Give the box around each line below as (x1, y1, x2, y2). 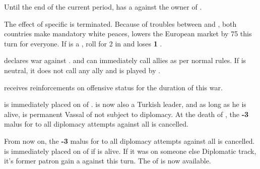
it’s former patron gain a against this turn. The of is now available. (4, 155, 211, 166)
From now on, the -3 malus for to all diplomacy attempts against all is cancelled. (4, 135, 255, 146)
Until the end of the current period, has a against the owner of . (4, 2, 202, 12)
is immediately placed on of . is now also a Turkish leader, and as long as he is (4, 99, 246, 109)
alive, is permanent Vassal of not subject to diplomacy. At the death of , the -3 (4, 108, 249, 119)
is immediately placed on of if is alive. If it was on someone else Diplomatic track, (4, 145, 256, 156)
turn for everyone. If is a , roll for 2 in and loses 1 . (4, 38, 162, 48)
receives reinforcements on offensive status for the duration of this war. (4, 82, 223, 92)
